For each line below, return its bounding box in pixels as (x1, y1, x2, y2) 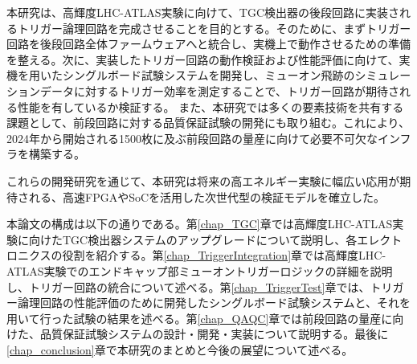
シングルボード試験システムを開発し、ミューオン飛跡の (62, 67, 355, 84)
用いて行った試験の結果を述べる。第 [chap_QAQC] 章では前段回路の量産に (6, 309, 393, 326)
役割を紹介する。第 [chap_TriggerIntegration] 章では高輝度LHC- (62, 247, 386, 264)
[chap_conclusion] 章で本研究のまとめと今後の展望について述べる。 (6, 341, 354, 358)
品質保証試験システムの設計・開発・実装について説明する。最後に (39, 325, 389, 342)
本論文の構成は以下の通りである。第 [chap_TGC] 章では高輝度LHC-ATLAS (6, 215, 393, 232)
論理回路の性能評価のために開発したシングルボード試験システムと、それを (17, 294, 411, 311)
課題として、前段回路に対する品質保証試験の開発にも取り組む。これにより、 (6, 114, 411, 131)
